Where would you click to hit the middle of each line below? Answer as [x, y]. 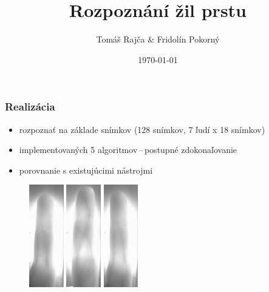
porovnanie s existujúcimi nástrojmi [86, 170]
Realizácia [30, 107]
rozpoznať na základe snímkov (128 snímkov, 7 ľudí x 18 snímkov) [142, 129]
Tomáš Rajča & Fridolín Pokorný [158, 39]
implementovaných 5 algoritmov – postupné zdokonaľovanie [128, 150]
